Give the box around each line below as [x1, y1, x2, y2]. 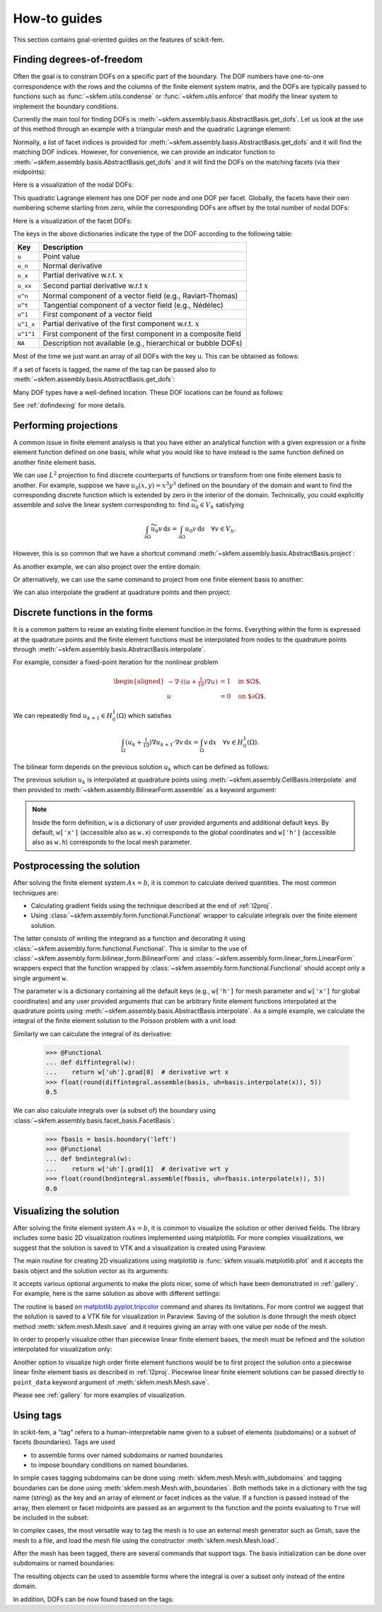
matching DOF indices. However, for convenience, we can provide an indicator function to [13, 148, 275, 156]
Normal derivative [42, 261, 103, 271]
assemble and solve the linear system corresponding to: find [13, 501, 190, 509]
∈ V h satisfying [199, 501, 244, 511]
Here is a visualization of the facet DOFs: [13, 216, 132, 225]
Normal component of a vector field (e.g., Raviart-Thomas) [42, 291, 238, 301]
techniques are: [13, 888, 59, 897]
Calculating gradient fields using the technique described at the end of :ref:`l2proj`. [30, 901, 272, 910]
